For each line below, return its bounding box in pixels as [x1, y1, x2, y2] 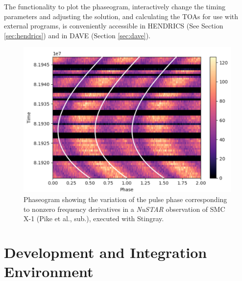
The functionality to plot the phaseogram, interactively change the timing [4, 1, 226, 11]
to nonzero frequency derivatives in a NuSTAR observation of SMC [24, 204, 225, 214]
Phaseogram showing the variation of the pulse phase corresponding [24, 194, 227, 204]
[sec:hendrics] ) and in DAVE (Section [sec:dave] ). [4, 30, 150, 40]
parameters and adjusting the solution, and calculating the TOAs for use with [4, 11, 239, 21]
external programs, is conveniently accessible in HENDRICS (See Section [4, 21, 223, 31]
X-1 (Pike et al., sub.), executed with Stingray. [24, 213, 164, 224]
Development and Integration [4, 242, 207, 262]
